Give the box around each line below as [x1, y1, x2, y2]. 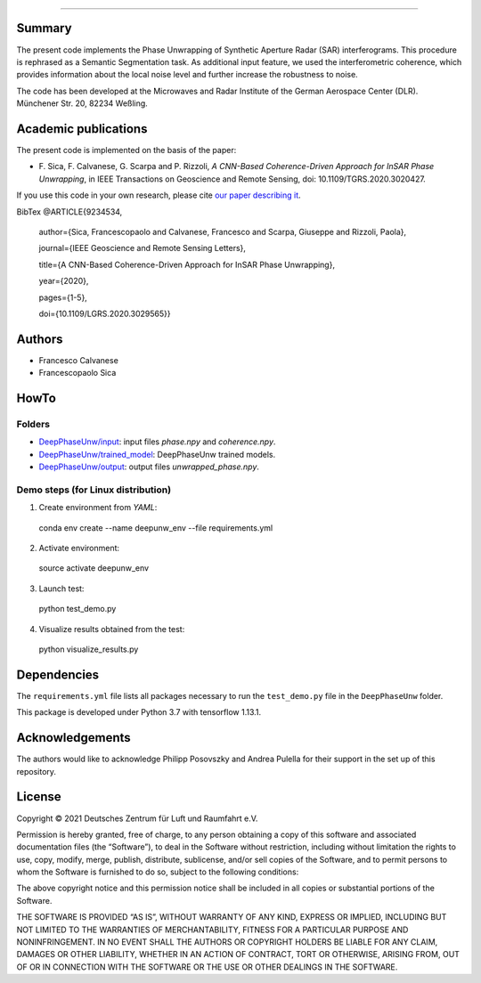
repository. [16, 766, 57, 776]
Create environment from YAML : [38, 502, 158, 513]
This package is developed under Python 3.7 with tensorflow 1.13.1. [16, 707, 262, 718]
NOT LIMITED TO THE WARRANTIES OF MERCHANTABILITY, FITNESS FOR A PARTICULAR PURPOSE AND [16, 924, 409, 935]
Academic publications [16, 121, 148, 136]
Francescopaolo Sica [38, 368, 117, 378]
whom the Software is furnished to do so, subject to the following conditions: [16, 866, 299, 877]
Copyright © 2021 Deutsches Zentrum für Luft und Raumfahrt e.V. [16, 813, 258, 824]
